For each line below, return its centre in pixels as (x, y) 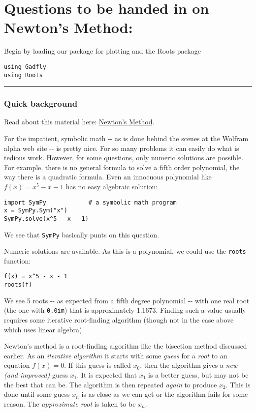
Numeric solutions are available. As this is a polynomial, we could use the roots (125, 251)
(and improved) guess (36, 375)
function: (17, 260)
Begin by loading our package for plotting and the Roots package (102, 51)
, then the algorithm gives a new (189, 365)
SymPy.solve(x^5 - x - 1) (46, 219)
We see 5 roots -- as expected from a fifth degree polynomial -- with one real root (127, 300)
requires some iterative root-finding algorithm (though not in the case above (119, 320)
